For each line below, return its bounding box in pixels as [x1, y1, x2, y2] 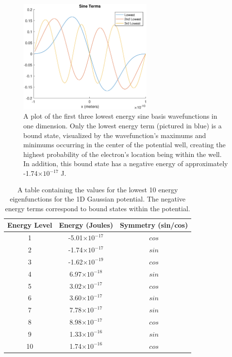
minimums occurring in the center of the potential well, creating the [23, 140, 226, 150]
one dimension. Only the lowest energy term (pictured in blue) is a [23, 121, 222, 131]
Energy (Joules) [59, 220, 113, 230]
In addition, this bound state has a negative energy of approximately [23, 158, 228, 169]
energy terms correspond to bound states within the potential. [5, 203, 190, 213]
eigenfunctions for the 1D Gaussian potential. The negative [10, 194, 186, 204]
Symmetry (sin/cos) [119, 220, 188, 230]
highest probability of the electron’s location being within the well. [23, 149, 222, 159]
